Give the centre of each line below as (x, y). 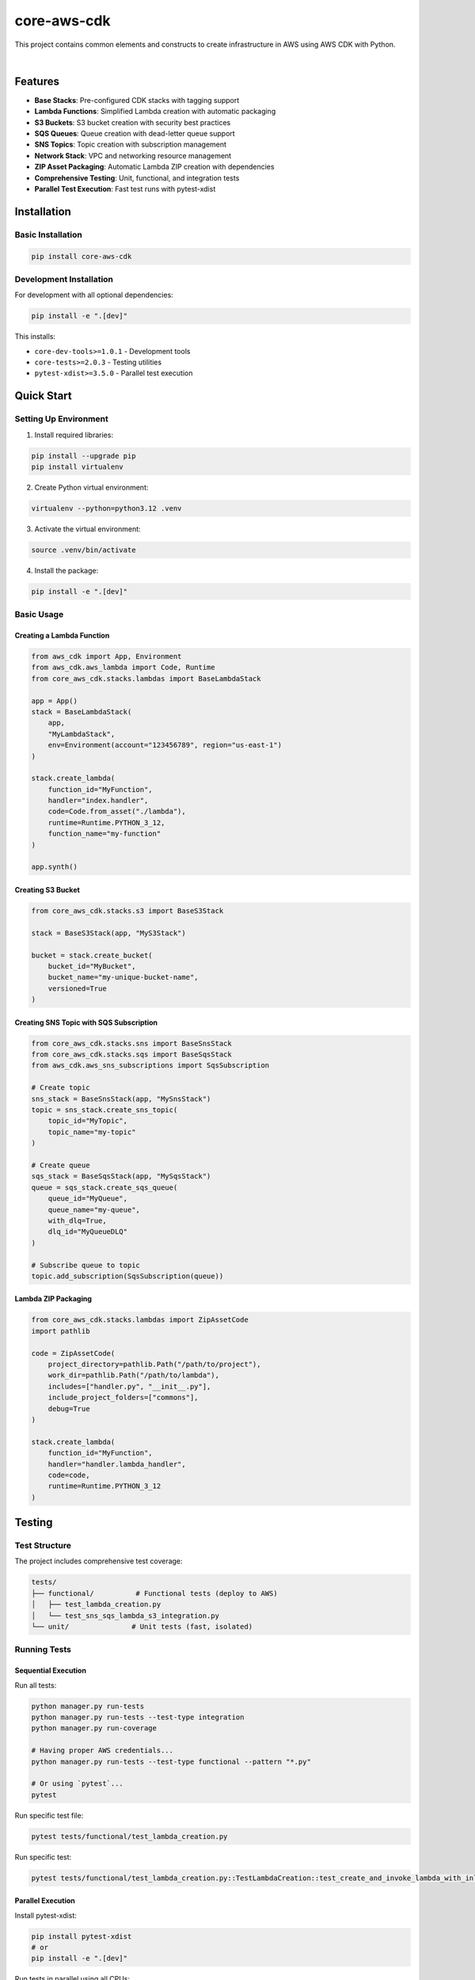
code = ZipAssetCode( (73, 1353)
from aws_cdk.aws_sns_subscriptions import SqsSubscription (150, 1066)
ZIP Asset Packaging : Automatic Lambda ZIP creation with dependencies (154, 167)
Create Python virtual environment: (91, 487)
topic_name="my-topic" (92, 1132)
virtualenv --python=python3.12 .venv (106, 508)
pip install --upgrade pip (84, 456)
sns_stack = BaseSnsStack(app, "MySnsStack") (121, 1099)
